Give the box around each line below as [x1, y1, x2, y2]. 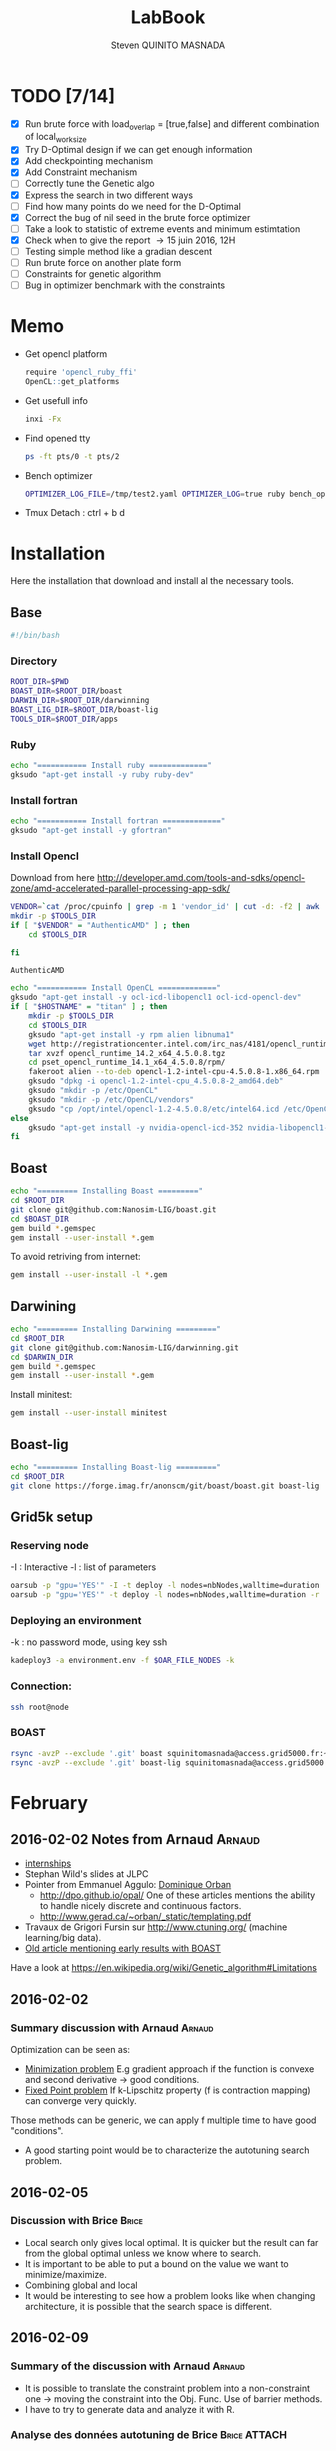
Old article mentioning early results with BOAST [24, 1942, 222, 1955]
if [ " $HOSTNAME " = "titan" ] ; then [10, 1002, 168, 1012]
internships [24, 1857, 72, 1870]
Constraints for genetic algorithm [24, 267, 162, 280]
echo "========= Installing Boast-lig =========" [10, 1462, 222, 1473]
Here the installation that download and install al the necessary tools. [10, 575, 295, 587]
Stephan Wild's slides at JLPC [24, 1868, 149, 1880]
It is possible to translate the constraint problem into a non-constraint [24, 2382, 310, 2394]
